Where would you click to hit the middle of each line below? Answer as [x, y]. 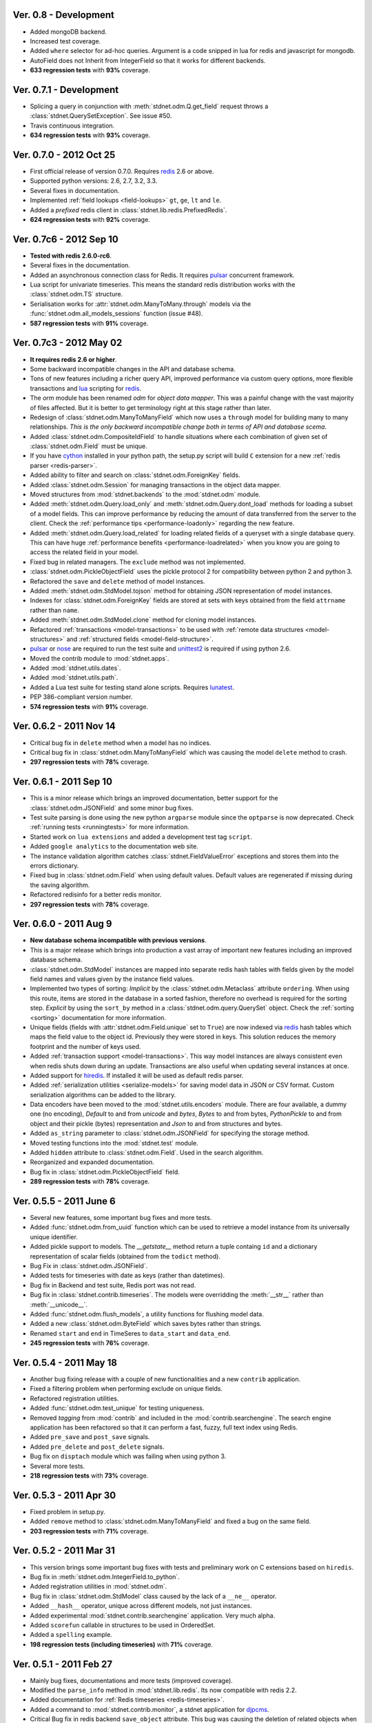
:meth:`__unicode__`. [59, 1304]
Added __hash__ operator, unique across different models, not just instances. [141, 1606]
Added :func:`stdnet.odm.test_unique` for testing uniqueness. [117, 1408]
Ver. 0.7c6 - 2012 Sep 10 [65, 239]
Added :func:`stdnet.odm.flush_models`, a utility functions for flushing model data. [147, 1314]
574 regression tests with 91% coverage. [89, 706]
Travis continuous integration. [72, 125]
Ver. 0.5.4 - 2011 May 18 [65, 1362]
